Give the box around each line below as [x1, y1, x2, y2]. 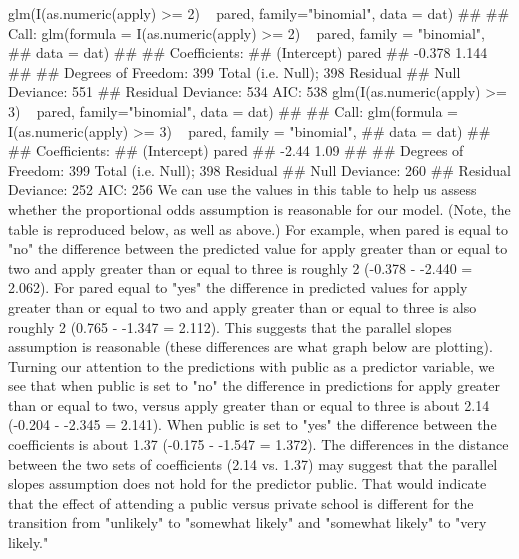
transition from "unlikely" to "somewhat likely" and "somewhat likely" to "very [8, 512, 487, 533]
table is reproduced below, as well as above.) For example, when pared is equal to [8, 218, 508, 239]
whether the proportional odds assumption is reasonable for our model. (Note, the [8, 198, 511, 219]
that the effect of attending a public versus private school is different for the [8, 492, 474, 513]
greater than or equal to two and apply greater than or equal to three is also [8, 296, 477, 317]
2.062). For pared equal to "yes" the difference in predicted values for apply [8, 277, 468, 298]
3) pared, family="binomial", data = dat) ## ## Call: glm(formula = [8, 100, 459, 121]
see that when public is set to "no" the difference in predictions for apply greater [8, 375, 501, 396]
